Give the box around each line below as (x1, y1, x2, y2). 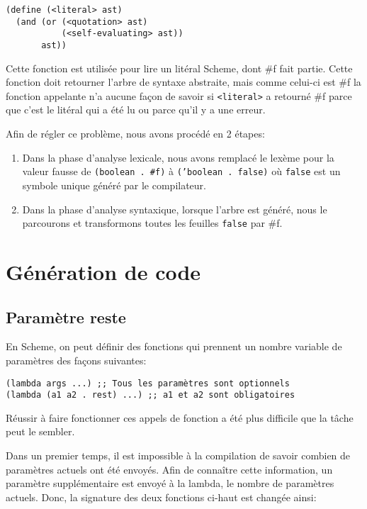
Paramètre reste (6, 306, 126, 328)
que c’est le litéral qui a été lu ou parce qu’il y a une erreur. (6, 102, 266, 117)
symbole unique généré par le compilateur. (22, 177, 206, 192)
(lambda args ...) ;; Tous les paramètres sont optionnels (6, 378, 290, 388)
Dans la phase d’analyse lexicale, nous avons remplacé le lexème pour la (22, 150, 334, 164)
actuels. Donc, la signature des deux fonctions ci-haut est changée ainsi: (6, 489, 317, 504)
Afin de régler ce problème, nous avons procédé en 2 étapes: (6, 126, 265, 141)
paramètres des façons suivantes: (6, 352, 147, 367)
